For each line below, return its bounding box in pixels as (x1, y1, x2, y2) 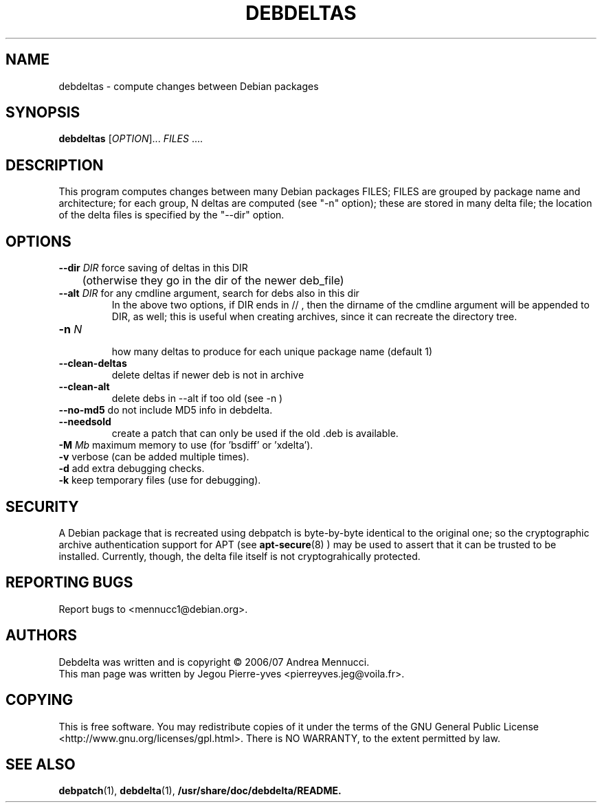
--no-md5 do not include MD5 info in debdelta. (58, 404, 273, 416)
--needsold (58, 416, 111, 428)
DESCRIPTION (5, 156, 104, 174)
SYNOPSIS (5, 104, 80, 122)
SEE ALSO (5, 755, 76, 773)
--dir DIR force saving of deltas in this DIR (58, 262, 248, 274)
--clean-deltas (58, 357, 127, 370)
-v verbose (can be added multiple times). (58, 451, 249, 463)
